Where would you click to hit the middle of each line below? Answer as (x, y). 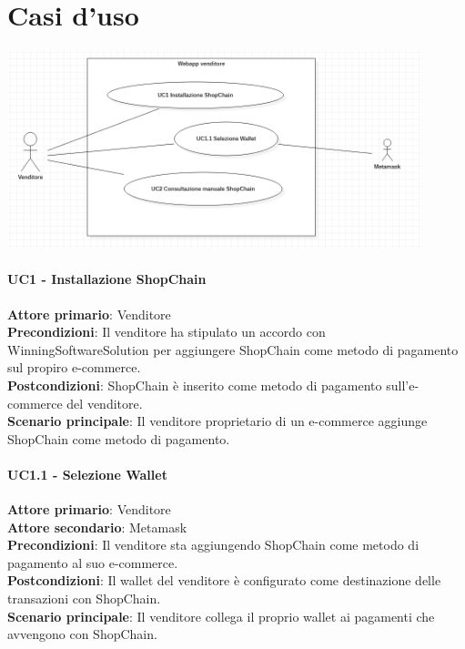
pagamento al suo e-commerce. (93, 562)
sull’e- (403, 385)
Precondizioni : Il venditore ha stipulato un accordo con (167, 332)
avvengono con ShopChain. (82, 634)
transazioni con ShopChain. (84, 598)
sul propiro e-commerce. (74, 367)
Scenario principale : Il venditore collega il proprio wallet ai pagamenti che (221, 616)
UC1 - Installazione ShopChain (107, 279)
